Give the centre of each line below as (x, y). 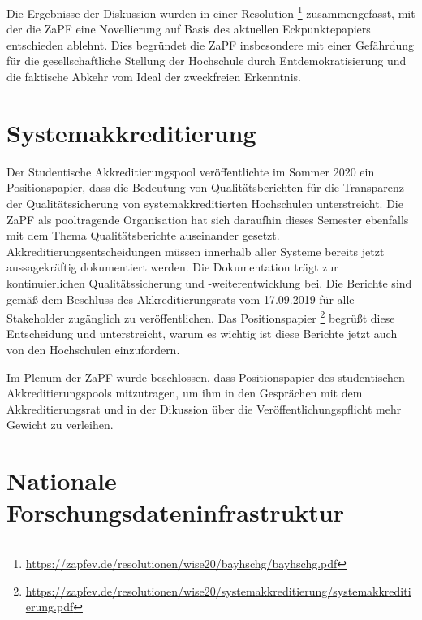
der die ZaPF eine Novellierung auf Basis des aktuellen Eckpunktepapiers (189, 29)
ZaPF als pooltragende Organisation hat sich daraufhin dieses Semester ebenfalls (208, 219)
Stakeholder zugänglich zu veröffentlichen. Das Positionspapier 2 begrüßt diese (201, 317)
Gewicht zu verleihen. (60, 425)
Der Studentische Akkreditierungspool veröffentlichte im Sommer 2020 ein (191, 171)
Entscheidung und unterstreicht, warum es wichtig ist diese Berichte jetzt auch (202, 334)
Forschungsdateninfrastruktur (176, 512)
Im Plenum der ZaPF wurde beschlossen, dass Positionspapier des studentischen (206, 377)
